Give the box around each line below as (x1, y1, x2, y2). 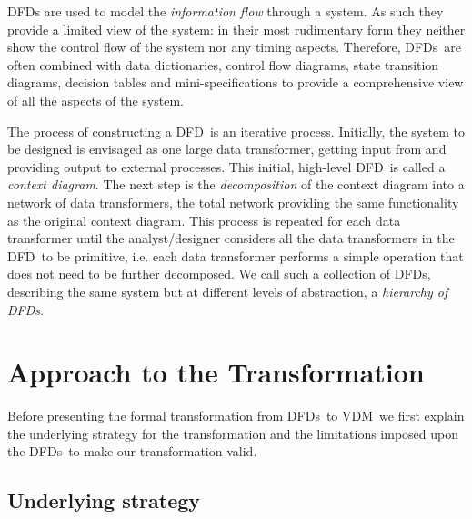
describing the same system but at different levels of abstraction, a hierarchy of (7, 281, 448, 300)
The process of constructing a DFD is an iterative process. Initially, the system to (7, 121, 466, 140)
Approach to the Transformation (7, 353, 425, 391)
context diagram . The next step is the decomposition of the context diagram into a (7, 175, 465, 194)
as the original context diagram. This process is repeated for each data (7, 210, 401, 229)
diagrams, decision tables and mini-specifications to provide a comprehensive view (7, 73, 464, 92)
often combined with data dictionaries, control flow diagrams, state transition (7, 55, 439, 74)
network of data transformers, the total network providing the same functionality (7, 192, 459, 211)
